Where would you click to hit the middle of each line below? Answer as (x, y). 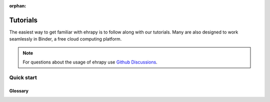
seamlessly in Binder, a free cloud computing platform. (65, 39)
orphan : (18, 6)
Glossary (19, 90)
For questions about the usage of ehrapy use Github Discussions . (90, 62)
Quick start (23, 77)
